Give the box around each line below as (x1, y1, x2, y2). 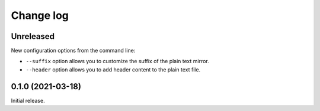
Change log (11, 9, 69, 22)
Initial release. (11, 97, 45, 104)
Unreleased (11, 31, 55, 41)
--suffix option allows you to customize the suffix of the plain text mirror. (25, 58, 210, 65)
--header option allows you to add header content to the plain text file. (25, 66, 201, 73)
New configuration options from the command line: (11, 47, 136, 54)
